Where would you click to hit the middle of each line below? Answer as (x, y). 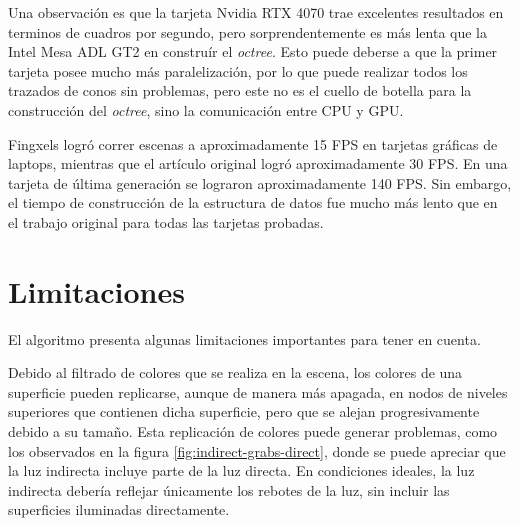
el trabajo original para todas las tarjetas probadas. (166, 221)
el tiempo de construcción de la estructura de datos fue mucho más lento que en (253, 202)
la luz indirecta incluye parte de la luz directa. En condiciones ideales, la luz (241, 470)
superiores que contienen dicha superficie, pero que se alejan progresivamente (244, 411)
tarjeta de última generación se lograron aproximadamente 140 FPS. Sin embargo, (260, 182)
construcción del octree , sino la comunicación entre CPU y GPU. (206, 109)
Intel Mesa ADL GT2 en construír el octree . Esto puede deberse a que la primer (253, 51)
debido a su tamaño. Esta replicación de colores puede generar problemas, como (253, 431)
